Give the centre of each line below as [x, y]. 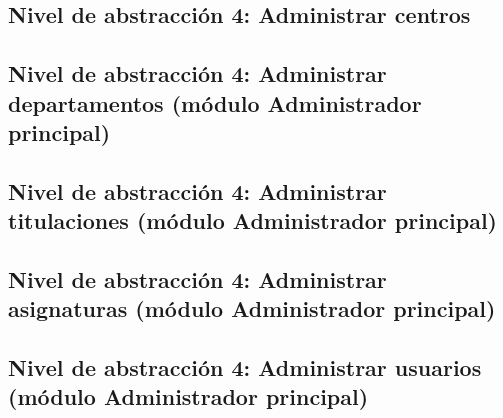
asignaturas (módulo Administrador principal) [252, 308]
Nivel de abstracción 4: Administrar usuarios [245, 367]
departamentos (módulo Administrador [215, 102]
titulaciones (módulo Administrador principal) [253, 220]
